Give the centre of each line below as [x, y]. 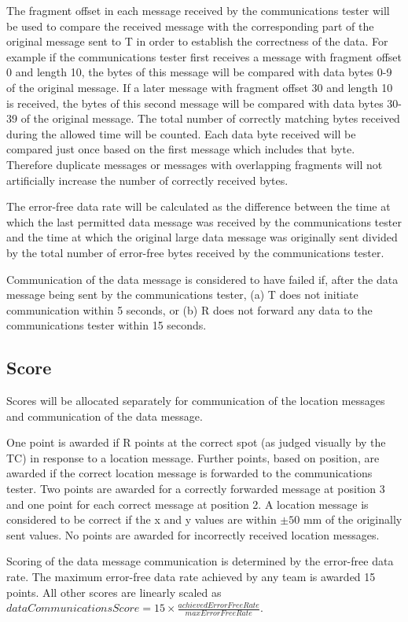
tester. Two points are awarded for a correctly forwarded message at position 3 [196, 489]
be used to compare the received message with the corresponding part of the [190, 26]
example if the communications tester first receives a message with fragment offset [204, 56]
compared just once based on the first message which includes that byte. [181, 149]
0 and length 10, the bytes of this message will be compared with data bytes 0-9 [199, 72]
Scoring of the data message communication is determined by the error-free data [200, 561]
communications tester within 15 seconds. [107, 325]
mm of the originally [353, 519]
